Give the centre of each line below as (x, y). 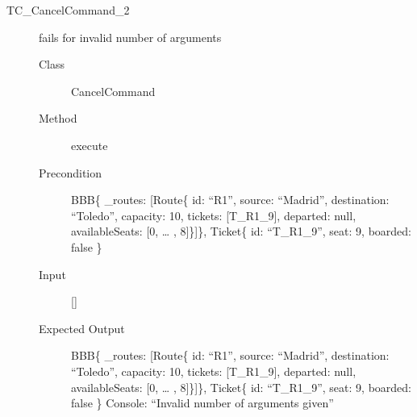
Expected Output (82, 328)
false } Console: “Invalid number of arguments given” (202, 403)
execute (90, 145)
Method (58, 118)
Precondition (71, 172)
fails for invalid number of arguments (130, 37)
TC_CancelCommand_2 (68, 10)
